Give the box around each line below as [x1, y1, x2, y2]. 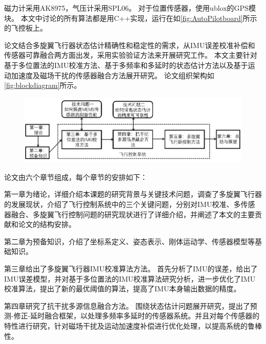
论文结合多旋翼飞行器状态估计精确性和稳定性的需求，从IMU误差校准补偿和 [4, 39, 255, 50]
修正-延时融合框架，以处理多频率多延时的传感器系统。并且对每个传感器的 [13, 310, 260, 321]
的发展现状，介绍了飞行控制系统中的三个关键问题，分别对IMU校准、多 [4, 199, 241, 210]
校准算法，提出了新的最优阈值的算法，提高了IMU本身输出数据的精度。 [4, 283, 241, 294]
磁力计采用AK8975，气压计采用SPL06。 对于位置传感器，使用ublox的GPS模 [4, 3, 256, 13]
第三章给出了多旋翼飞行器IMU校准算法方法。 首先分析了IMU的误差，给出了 [4, 263, 258, 274]
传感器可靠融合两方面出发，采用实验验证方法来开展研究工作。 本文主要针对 [4, 50, 257, 60]
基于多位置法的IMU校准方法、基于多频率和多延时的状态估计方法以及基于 [4, 59, 248, 70]
